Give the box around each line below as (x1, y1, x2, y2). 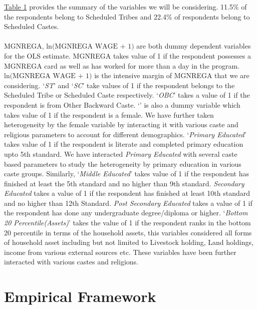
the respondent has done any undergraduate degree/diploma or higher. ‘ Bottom (4, 207, 248, 218)
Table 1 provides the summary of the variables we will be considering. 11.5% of (4, 2, 247, 12)
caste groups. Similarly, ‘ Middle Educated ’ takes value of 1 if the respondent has (4, 168, 249, 179)
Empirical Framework (4, 286, 156, 306)
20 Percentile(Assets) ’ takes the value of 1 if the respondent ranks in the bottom (4, 217, 251, 228)
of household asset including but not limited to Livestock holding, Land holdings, (4, 237, 253, 247)
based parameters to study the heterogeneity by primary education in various (4, 158, 241, 169)
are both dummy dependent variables (136, 41, 251, 51)
